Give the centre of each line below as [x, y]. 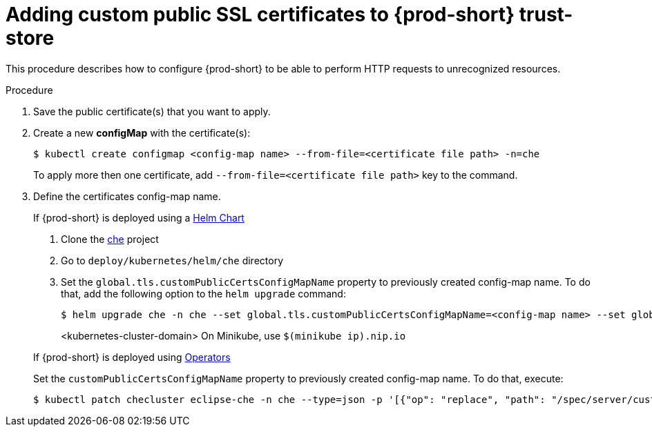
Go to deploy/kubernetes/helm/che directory [172, 260]
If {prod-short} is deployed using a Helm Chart [139, 217]
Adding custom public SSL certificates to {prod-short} [260, 14]
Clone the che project [110, 239]
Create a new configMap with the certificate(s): [142, 132]
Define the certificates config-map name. [127, 196]
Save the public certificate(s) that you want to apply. [152, 111]
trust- [546, 14]
